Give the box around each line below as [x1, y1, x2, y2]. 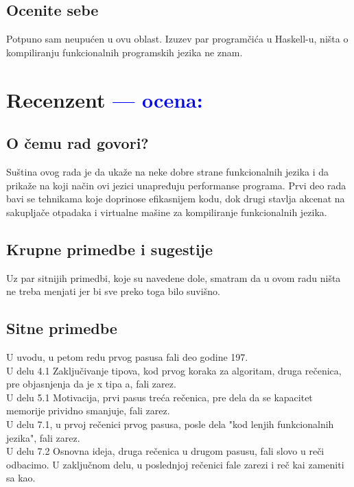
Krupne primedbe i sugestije [6, 238, 213, 259]
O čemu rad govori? [6, 132, 149, 154]
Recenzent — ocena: [6, 85, 203, 113]
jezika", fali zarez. [6, 430, 80, 444]
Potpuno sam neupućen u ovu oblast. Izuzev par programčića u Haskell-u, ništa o [6, 32, 349, 46]
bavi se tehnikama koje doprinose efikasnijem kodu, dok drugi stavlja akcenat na [6, 191, 345, 206]
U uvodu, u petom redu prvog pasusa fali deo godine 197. [6, 349, 248, 364]
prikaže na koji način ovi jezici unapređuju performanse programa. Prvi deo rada [6, 178, 346, 192]
